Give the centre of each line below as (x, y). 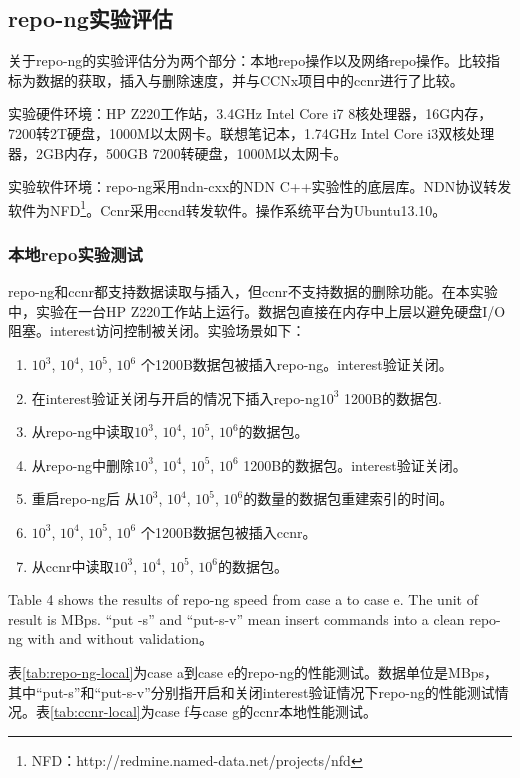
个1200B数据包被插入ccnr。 (228, 531)
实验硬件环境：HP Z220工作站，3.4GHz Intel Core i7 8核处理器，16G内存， (250, 113)
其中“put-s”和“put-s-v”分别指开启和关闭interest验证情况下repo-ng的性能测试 (251, 691)
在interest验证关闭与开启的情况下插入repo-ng (175, 397)
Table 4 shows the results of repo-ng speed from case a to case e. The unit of (243, 599)
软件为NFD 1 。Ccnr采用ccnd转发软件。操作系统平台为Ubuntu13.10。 (227, 208)
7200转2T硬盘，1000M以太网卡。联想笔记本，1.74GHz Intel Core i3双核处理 (251, 132)
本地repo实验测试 (75, 253)
